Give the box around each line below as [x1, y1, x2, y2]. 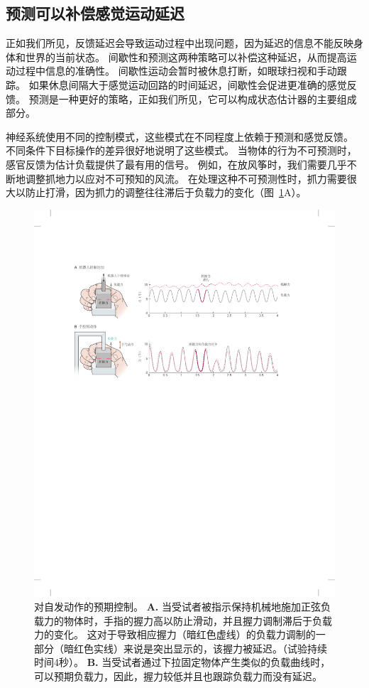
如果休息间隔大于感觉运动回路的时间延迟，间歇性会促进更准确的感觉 [28, 77, 347, 92]
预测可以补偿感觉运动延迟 [6, 2, 184, 24]
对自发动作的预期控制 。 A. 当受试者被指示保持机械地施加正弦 [34, 599, 321, 614]
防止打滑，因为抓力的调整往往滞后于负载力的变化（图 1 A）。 [25, 185, 307, 200]
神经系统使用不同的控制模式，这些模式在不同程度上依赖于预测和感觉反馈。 [6, 129, 353, 144]
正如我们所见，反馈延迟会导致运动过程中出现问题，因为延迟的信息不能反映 [6, 36, 353, 50]
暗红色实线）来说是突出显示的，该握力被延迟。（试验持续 [63, 640, 327, 655]
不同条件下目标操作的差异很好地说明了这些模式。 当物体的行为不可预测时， [6, 143, 357, 158]
